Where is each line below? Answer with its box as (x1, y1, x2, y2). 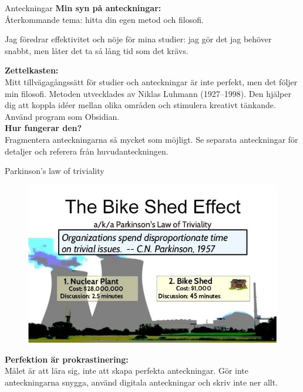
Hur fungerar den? (5, 122, 82, 134)
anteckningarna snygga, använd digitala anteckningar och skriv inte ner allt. (5, 376, 278, 388)
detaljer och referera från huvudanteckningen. (5, 145, 169, 157)
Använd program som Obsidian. (5, 110, 120, 122)
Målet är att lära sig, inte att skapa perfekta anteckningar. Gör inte (5, 364, 249, 377)
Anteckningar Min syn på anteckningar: (5, 2, 161, 14)
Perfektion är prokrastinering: (5, 353, 129, 365)
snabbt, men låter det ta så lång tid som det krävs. (5, 44, 188, 56)
